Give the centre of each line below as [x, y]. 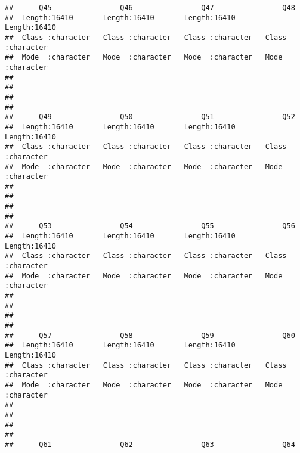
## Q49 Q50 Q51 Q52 [150, 117]
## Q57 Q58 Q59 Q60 [150, 335]
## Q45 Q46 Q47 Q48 [150, 8]
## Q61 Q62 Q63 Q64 [150, 444]
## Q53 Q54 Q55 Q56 [150, 226]
